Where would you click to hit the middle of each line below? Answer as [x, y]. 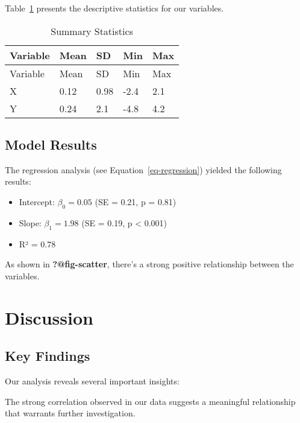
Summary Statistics [92, 31]
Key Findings [48, 356]
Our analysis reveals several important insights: [92, 380]
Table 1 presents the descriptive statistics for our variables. [114, 8]
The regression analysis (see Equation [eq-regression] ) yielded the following [143, 169]
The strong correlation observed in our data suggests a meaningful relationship [150, 401]
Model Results [51, 144]
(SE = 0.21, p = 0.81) [136, 201]
